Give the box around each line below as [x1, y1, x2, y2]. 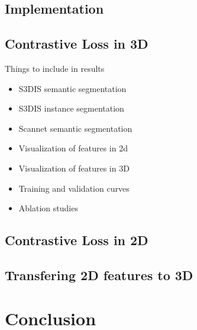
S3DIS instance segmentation [18, 102, 124, 115]
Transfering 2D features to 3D [5, 265, 193, 284]
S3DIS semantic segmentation [18, 82, 127, 94]
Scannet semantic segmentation [18, 122, 133, 134]
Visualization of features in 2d [18, 142, 128, 154]
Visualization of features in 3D [18, 161, 130, 174]
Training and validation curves [18, 182, 130, 194]
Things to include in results [5, 62, 105, 74]
